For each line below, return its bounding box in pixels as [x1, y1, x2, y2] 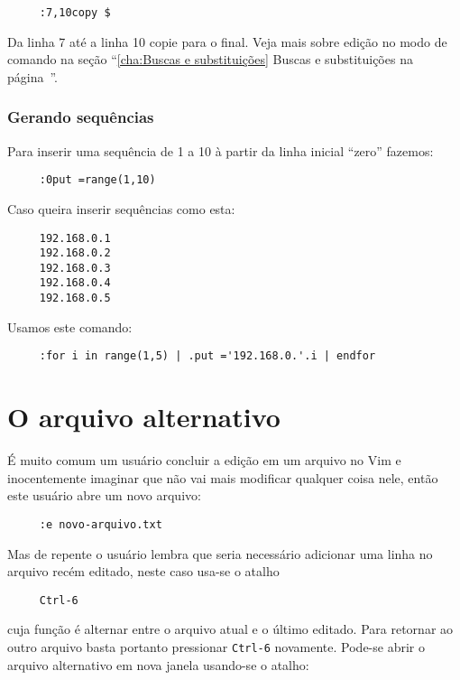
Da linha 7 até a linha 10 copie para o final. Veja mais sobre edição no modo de [7, 32, 447, 51]
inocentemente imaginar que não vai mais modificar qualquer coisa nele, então [7, 468, 438, 487]
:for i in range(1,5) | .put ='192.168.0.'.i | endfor [39, 349, 376, 363]
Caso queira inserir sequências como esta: [7, 199, 235, 218]
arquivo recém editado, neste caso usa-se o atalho [7, 562, 280, 581]
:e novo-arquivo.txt [39, 517, 162, 531]
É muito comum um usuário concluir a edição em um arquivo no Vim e [7, 451, 401, 470]
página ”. [7, 67, 59, 86]
